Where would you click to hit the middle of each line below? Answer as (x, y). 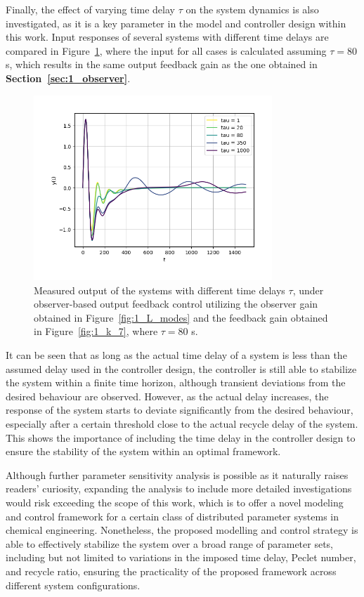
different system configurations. (73, 585)
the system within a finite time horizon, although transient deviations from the (176, 382)
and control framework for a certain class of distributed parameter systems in (173, 516)
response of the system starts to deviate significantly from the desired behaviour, (180, 410)
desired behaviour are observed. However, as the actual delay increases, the (167, 396)
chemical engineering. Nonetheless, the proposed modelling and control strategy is (182, 530)
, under (308, 290)
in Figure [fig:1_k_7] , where (96, 331)
